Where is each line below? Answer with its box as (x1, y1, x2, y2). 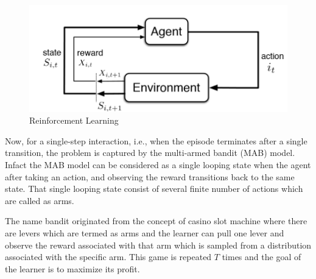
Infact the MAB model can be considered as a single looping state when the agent (5, 158, 311, 171)
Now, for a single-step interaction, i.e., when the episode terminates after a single (5, 134, 307, 147)
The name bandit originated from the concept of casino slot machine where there (5, 214, 307, 227)
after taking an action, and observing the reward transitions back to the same (5, 170, 295, 183)
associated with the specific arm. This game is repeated (5, 250, 212, 263)
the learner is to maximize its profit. (5, 262, 140, 275)
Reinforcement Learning (29, 114, 119, 127)
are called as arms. (5, 194, 74, 207)
